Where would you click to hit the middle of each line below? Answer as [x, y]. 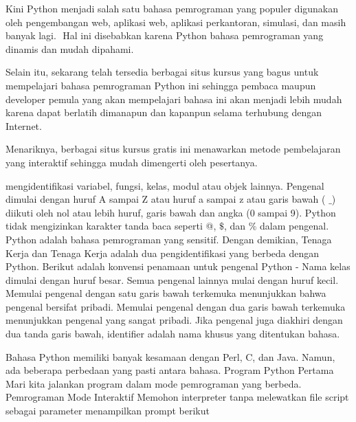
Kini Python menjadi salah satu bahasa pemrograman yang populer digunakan [172, 8]
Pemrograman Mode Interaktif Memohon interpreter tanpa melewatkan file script [177, 397]
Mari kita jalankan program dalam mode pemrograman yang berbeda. [154, 383]
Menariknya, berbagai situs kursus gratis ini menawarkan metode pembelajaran [173, 149]
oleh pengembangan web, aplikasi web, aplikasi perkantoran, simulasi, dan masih [176, 22]
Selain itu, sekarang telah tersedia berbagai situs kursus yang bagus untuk [162, 72]
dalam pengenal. [294, 226]
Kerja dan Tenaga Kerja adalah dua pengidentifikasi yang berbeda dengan [163, 253]
